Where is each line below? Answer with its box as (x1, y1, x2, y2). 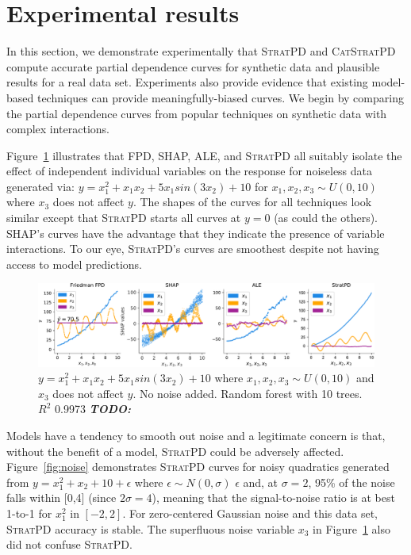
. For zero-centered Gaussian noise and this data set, (122, 504, 378, 521)
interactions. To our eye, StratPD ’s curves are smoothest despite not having (6, 240, 379, 257)
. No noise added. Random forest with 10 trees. (133, 385, 363, 401)
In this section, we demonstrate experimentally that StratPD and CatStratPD (6, 43, 396, 59)
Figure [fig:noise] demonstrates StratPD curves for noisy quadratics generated (6, 458, 390, 475)
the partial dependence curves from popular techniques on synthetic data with (6, 105, 387, 121)
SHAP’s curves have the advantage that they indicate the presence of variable (6, 224, 385, 241)
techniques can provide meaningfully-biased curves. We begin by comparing (36, 89, 404, 105)
